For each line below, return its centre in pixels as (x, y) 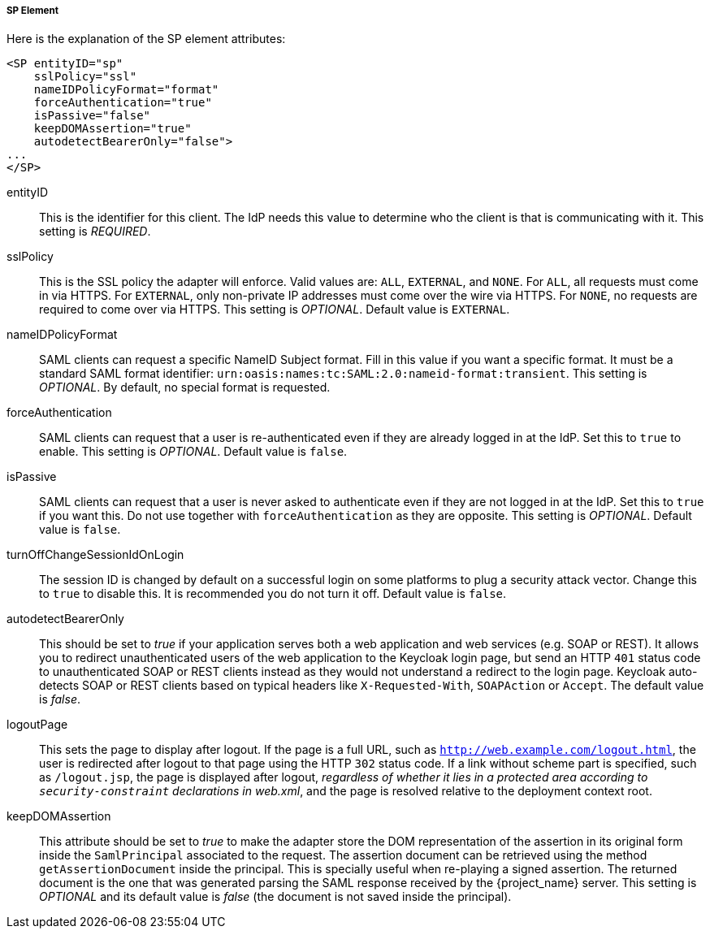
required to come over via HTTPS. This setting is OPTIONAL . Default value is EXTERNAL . (275, 310)
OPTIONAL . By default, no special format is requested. (185, 387)
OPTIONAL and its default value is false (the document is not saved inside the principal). (275, 897)
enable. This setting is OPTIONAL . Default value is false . (193, 452)
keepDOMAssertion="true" (113, 129)
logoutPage (37, 725)
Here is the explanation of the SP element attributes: (146, 39)
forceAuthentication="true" (123, 103)
